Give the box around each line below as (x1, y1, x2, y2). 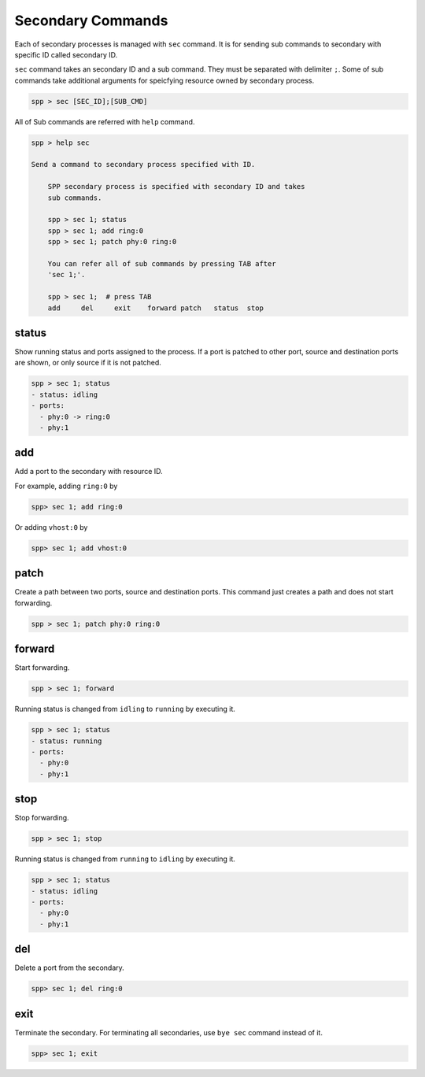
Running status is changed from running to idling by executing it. (14, 854, 236, 864)
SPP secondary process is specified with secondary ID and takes (47, 182, 305, 191)
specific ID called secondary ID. (14, 50, 118, 59)
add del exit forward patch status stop (47, 303, 264, 313)
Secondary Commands (14, 12, 168, 29)
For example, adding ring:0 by (14, 481, 118, 490)
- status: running (31, 736, 102, 746)
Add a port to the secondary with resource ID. (14, 467, 163, 476)
